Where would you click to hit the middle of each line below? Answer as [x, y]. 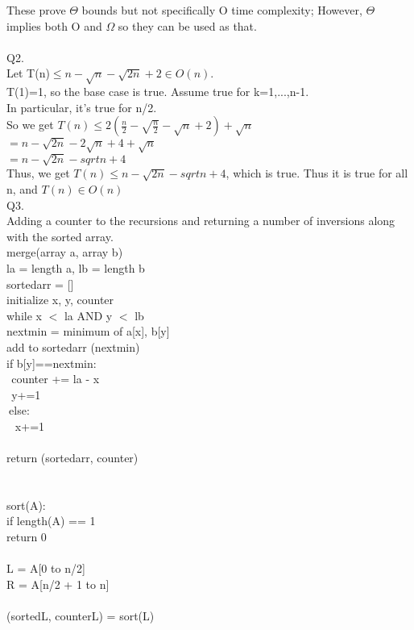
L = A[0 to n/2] [46, 568]
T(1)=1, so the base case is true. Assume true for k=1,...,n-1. [158, 92]
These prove [36, 10]
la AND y [88, 315]
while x [24, 315]
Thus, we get [38, 173]
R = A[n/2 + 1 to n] [58, 584]
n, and [22, 189]
